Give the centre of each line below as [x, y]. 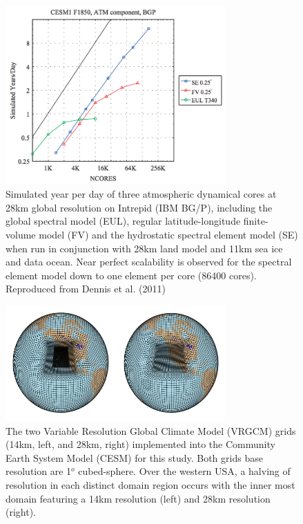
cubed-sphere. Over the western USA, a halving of [184, 471]
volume [21, 234]
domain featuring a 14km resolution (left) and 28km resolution [138, 498]
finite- [256, 221]
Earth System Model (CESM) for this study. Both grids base [134, 457]
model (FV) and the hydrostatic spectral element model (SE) [168, 234]
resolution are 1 [39, 471]
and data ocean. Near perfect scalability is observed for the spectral [149, 262]
